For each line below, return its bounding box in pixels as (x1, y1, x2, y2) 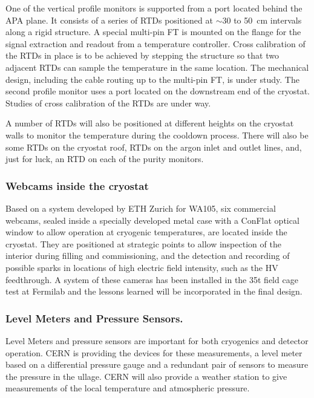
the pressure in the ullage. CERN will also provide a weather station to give (5, 370, 287, 382)
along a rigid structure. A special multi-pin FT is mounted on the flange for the (5, 25, 301, 38)
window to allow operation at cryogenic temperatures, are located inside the (5, 226, 287, 238)
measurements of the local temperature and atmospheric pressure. (5, 382, 250, 394)
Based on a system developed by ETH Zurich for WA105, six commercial (5, 201, 276, 214)
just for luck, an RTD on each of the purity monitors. (5, 152, 204, 165)
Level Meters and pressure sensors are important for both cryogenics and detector (5, 334, 309, 347)
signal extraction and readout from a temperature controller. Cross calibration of (5, 37, 306, 50)
